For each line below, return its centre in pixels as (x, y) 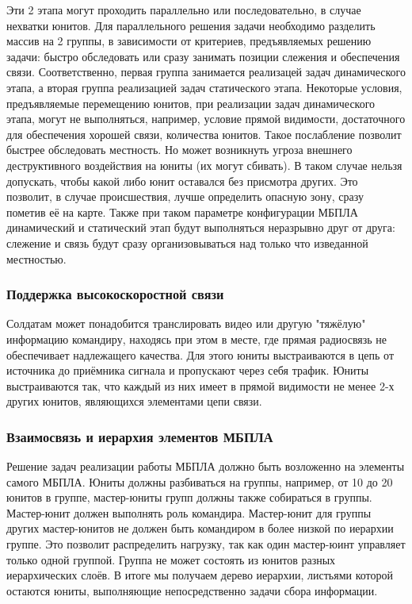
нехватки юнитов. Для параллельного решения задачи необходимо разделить (191, 25)
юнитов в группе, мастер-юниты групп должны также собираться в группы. (189, 497)
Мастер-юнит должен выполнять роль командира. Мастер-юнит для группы (189, 512)
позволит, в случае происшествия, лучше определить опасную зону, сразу (185, 196)
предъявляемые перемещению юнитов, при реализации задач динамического (191, 103)
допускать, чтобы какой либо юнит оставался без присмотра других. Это (182, 181)
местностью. (36, 258)
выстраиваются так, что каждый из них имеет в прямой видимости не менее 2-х (200, 385)
